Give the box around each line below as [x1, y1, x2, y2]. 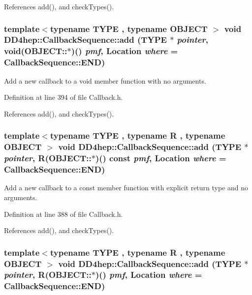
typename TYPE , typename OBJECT [50, 22, 208, 34]
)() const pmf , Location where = [95, 152, 226, 164]
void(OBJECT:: [4, 45, 67, 57]
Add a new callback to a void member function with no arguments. [4, 75, 206, 86]
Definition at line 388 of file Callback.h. [4, 208, 123, 219]
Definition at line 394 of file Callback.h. [4, 92, 123, 102]
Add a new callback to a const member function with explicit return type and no [4, 182, 249, 193]
